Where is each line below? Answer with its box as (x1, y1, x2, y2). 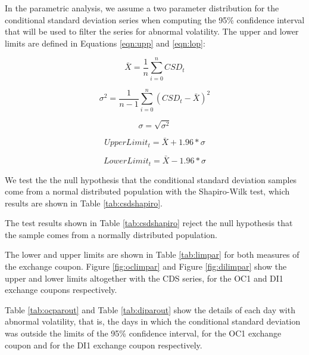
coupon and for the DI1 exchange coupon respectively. (5, 338, 202, 351)
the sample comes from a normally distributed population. (5, 228, 217, 240)
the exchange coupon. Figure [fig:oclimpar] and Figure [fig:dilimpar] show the (5, 260, 287, 273)
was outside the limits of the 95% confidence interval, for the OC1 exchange (5, 327, 282, 339)
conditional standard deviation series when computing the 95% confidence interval (5, 13, 305, 26)
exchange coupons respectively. (5, 283, 117, 296)
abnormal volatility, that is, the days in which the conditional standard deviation (5, 315, 301, 328)
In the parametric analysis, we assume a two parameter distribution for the (5, 2, 279, 14)
